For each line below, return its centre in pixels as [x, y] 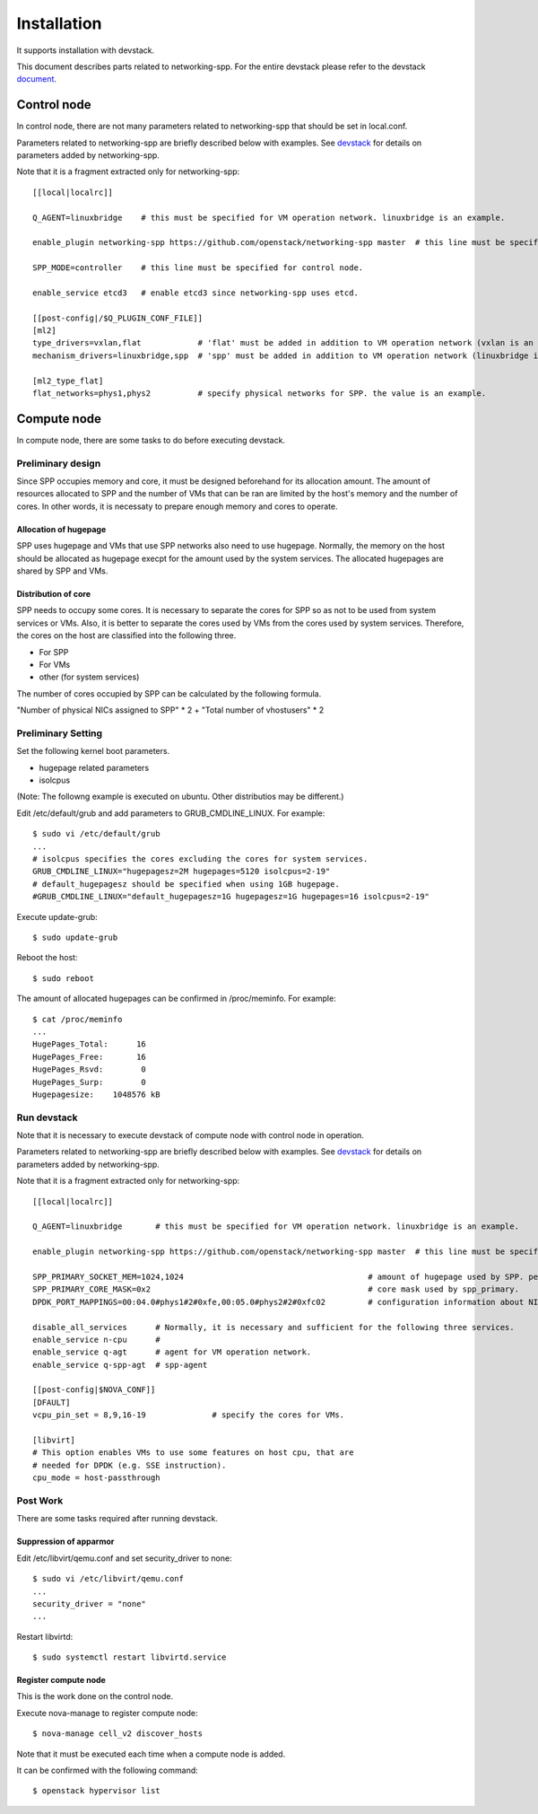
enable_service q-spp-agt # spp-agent [120, 1365]
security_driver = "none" [90, 1604]
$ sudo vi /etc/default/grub [96, 834]
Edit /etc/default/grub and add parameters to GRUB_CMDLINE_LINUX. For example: [171, 813]
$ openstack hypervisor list [96, 1791]
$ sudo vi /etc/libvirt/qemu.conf [108, 1579]
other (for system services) [89, 677]
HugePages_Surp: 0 [90, 1082]
